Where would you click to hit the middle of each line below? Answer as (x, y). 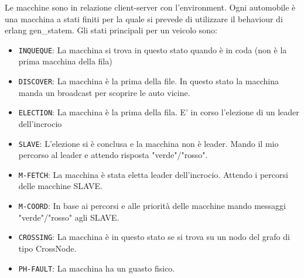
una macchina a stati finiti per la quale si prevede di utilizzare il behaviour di (144, 18)
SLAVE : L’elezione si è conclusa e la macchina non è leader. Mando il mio (148, 143)
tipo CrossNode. (47, 248)
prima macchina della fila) (65, 61)
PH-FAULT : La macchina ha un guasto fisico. (97, 268)
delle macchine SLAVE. (60, 186)
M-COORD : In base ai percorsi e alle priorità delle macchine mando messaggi (152, 206)
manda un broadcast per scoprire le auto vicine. (104, 92)
